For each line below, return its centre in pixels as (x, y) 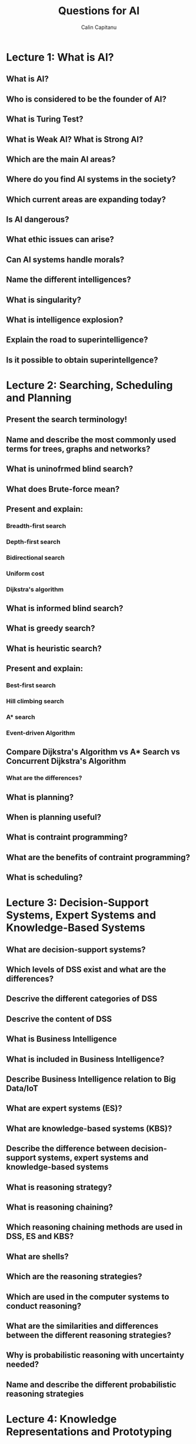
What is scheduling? (44, 878)
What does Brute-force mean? (63, 489)
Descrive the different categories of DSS (82, 999)
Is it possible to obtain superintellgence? (82, 360)
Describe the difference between (68, 1149)
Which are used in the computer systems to (88, 1297)
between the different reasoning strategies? (89, 1335)
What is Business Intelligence (62, 1039)
